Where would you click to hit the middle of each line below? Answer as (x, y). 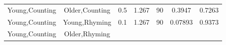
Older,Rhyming (87, 34)
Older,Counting (87, 9)
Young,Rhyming (87, 22)
